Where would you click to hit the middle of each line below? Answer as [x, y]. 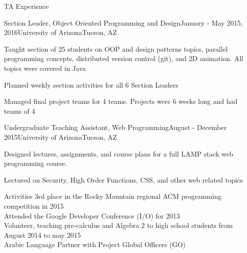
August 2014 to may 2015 [42, 235]
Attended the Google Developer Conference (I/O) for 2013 [92, 215]
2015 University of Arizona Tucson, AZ [61, 137]
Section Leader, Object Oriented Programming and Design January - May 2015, [123, 22]
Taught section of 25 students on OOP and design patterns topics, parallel [116, 48]
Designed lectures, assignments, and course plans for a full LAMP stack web [119, 153]
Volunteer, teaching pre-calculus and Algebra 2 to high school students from [118, 225]
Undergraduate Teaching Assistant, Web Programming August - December [115, 127]
